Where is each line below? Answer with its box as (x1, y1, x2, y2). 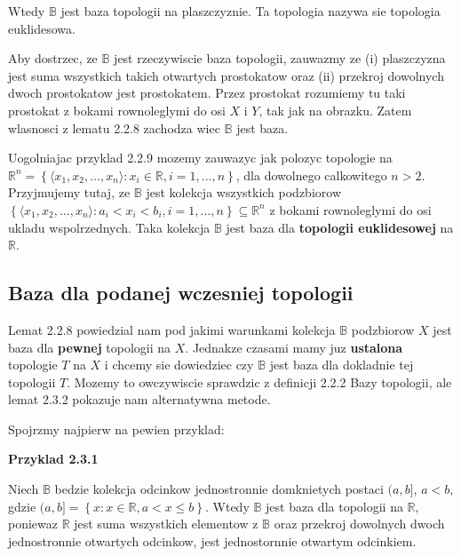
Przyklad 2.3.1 (8, 449, 99, 468)
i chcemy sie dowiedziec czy (104, 355, 254, 374)
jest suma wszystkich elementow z (74, 514, 258, 533)
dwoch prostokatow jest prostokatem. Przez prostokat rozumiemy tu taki (8, 83, 406, 102)
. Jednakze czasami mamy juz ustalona (185, 338, 403, 356)
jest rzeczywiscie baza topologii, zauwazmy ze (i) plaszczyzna (114, 49, 446, 68)
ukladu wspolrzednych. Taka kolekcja (8, 218, 211, 236)
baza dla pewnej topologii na (8, 338, 171, 356)
